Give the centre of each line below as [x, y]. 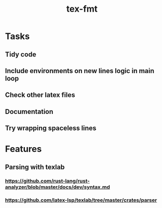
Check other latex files [40, 95]
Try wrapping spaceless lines [51, 128]
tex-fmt [82, 9]
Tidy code [21, 54]
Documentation [29, 111]
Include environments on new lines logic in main [80, 71]
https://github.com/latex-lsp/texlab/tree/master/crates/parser [81, 200]
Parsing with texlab [35, 167]
